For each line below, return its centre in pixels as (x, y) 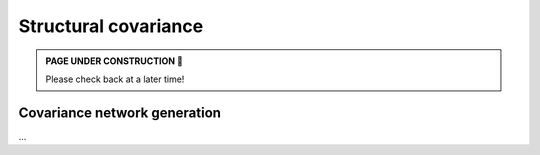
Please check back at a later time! (115, 79)
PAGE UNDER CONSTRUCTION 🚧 (114, 61)
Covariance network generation (120, 112)
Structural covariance (111, 26)
